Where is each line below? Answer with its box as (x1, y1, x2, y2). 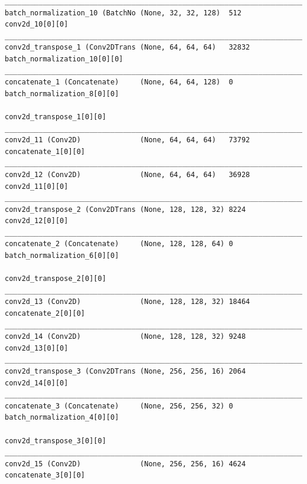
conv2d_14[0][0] (5, 378, 68, 387)
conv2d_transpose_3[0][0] (5, 436, 106, 445)
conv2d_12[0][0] (5, 217, 68, 225)
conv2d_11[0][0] (5, 182, 68, 191)
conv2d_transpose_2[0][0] (5, 274, 106, 283)
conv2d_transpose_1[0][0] (5, 112, 106, 121)
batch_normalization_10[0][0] (5, 54, 123, 63)
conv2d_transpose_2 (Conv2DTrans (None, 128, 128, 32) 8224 (5, 205, 246, 214)
